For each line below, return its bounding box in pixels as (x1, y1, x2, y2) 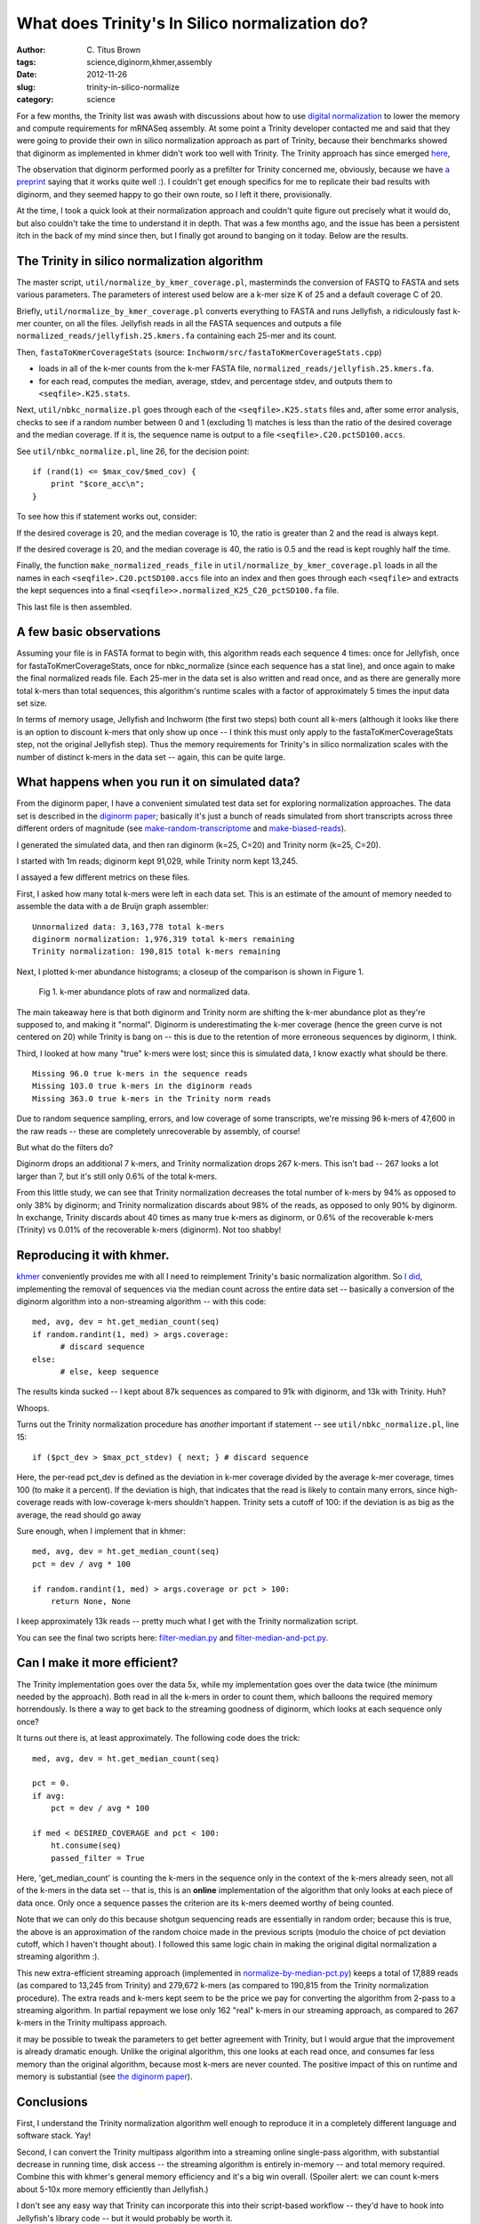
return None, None (50, 1596, 132, 1606)
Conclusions (16, 2094, 88, 2109)
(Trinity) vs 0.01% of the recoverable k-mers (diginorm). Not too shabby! (16, 1224, 282, 1236)
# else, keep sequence (60, 1366, 159, 1377)
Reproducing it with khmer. (16, 1248, 170, 1263)
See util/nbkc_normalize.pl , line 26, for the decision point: (16, 446, 250, 456)
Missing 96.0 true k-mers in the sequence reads (32, 1068, 248, 1079)
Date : (16, 69, 37, 80)
